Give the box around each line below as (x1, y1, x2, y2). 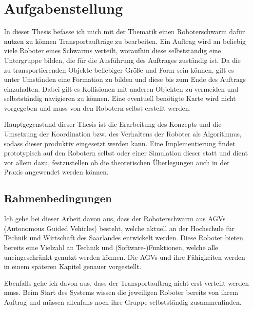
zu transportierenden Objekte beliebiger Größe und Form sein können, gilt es (4, 64, 234, 75)
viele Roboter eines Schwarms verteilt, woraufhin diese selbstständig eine (4, 45, 221, 56)
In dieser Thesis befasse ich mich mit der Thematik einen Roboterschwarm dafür (4, 26, 245, 37)
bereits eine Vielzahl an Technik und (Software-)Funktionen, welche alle (4, 242, 218, 252)
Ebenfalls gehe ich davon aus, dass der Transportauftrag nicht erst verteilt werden (4, 277, 249, 288)
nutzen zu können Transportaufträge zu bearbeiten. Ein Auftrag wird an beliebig (4, 36, 246, 46)
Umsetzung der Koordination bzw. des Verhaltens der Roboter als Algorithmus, (4, 129, 242, 139)
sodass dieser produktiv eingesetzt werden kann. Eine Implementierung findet (4, 138, 235, 148)
